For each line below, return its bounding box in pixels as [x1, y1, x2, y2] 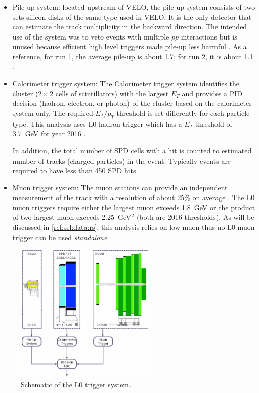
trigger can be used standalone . [12, 231, 109, 242]
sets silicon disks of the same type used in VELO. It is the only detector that [12, 11, 252, 22]
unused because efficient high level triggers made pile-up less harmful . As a [12, 41, 247, 52]
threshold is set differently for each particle [116, 107, 250, 118]
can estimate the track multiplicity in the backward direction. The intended [12, 21, 247, 32]
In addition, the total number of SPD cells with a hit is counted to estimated [12, 145, 252, 155]
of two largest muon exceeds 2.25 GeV [12, 212, 132, 222]
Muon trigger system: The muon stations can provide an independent [12, 182, 228, 192]
